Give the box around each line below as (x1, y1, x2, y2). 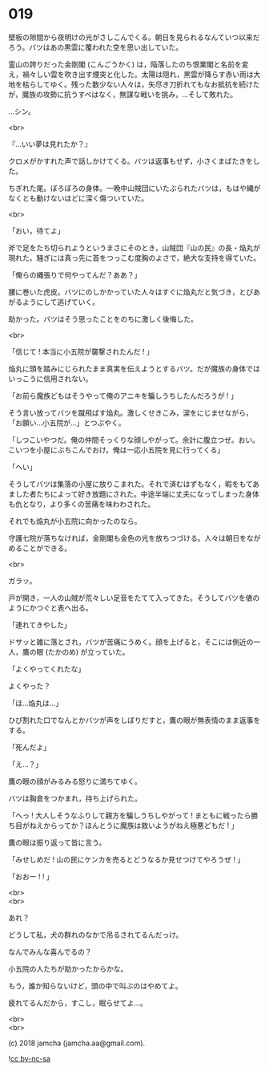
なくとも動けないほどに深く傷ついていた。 (8, 193, 149, 203)
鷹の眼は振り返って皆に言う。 (8, 838, 106, 847)
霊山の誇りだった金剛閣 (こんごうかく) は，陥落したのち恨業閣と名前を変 (8, 59, 250, 69)
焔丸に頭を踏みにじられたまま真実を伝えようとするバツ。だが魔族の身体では (8, 363, 260, 373)
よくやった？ (8, 681, 50, 691)
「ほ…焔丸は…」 (8, 698, 63, 708)
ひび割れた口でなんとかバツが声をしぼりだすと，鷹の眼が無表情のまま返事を (8, 715, 261, 724)
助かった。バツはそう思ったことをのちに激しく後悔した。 (8, 314, 198, 323)
